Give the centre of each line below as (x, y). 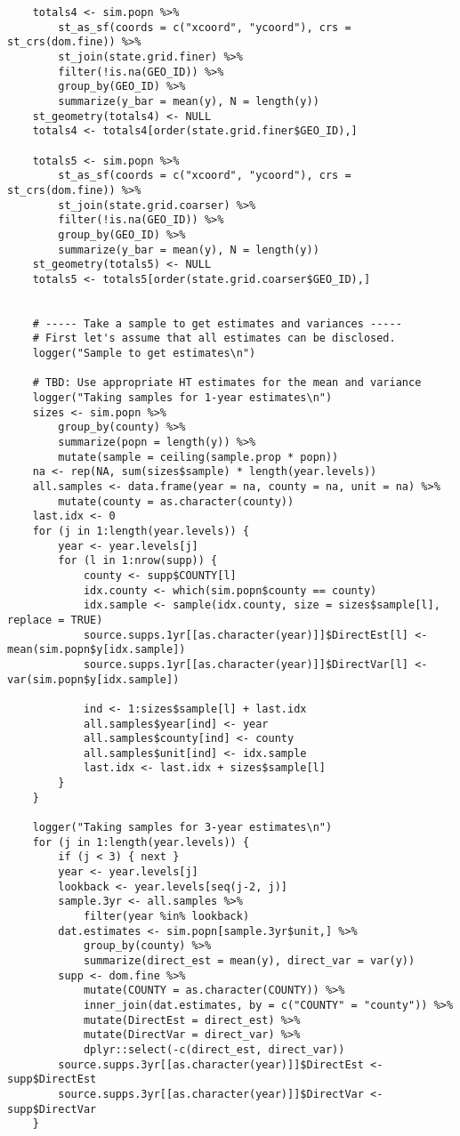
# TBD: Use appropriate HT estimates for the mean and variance (227, 383)
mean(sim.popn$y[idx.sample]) (97, 650)
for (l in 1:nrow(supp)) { (138, 561)
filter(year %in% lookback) (166, 917)
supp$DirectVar (52, 1109)
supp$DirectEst (52, 1080)
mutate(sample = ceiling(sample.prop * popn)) (198, 457)
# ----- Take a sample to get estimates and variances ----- (217, 323)
